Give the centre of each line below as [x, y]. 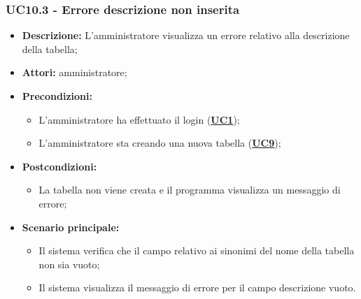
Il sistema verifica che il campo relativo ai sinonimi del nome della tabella [197, 250]
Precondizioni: [57, 96]
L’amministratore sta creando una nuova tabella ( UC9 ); [160, 143]
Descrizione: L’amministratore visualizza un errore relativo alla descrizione [186, 35]
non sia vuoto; [69, 264]
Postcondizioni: [59, 166]
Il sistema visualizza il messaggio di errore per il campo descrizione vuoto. [197, 287]
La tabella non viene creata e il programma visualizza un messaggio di [190, 190]
